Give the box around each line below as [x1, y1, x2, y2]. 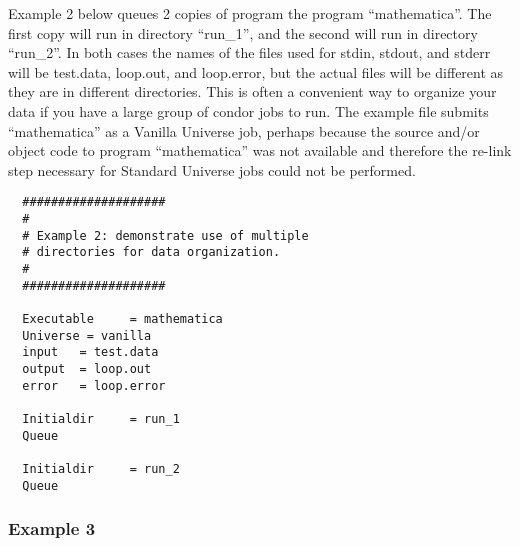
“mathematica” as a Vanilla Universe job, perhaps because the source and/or [8, 120, 480, 141]
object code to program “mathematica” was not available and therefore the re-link [8, 140, 512, 161]
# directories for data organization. [22, 245, 281, 260]
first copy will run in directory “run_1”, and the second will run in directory [8, 22, 478, 43]
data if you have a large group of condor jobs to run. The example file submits [8, 100, 489, 121]
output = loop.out [22, 361, 152, 376]
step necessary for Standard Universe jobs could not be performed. [8, 159, 416, 180]
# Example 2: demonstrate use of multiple [22, 228, 309, 243]
